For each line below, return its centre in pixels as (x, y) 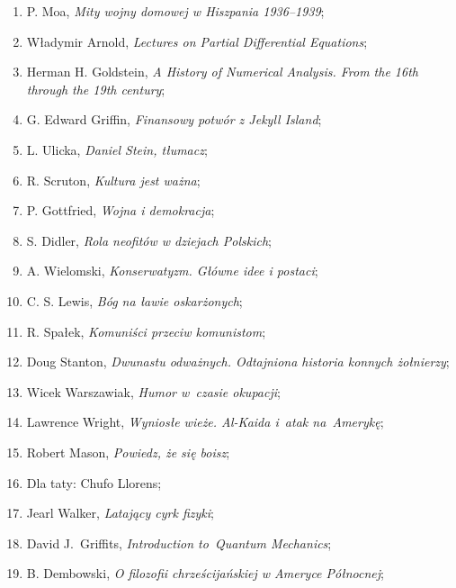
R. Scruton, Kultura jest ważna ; (113, 180)
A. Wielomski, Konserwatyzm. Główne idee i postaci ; (172, 271)
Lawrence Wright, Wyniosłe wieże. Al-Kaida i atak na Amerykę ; (205, 422)
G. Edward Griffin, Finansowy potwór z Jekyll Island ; (174, 119)
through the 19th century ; (96, 89)
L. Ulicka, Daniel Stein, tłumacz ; (117, 149)
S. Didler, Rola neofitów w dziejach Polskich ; (149, 240)
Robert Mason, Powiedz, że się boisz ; (128, 452)
